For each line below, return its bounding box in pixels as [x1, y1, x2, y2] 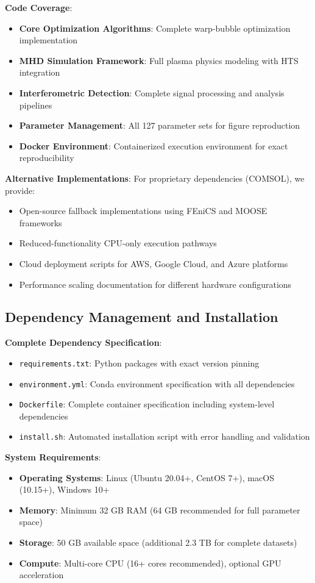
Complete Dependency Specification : [5, 336, 162, 349]
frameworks [19, 216, 62, 229]
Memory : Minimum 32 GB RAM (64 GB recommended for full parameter [19, 503, 300, 516]
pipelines [19, 98, 52, 111]
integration [19, 66, 60, 79]
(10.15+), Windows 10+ [19, 483, 110, 496]
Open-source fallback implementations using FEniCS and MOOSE [19, 204, 267, 217]
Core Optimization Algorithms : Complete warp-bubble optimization [19, 21, 291, 34]
